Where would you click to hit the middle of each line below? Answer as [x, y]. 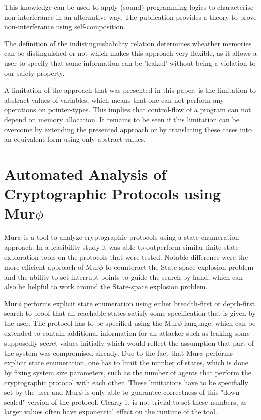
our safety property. [34, 73]
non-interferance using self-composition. [65, 26]
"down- [232, 392]
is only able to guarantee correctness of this [152, 392]
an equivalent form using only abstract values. [75, 139]
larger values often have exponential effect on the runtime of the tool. [111, 412]
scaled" [15, 402]
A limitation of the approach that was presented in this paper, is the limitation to [130, 90]
